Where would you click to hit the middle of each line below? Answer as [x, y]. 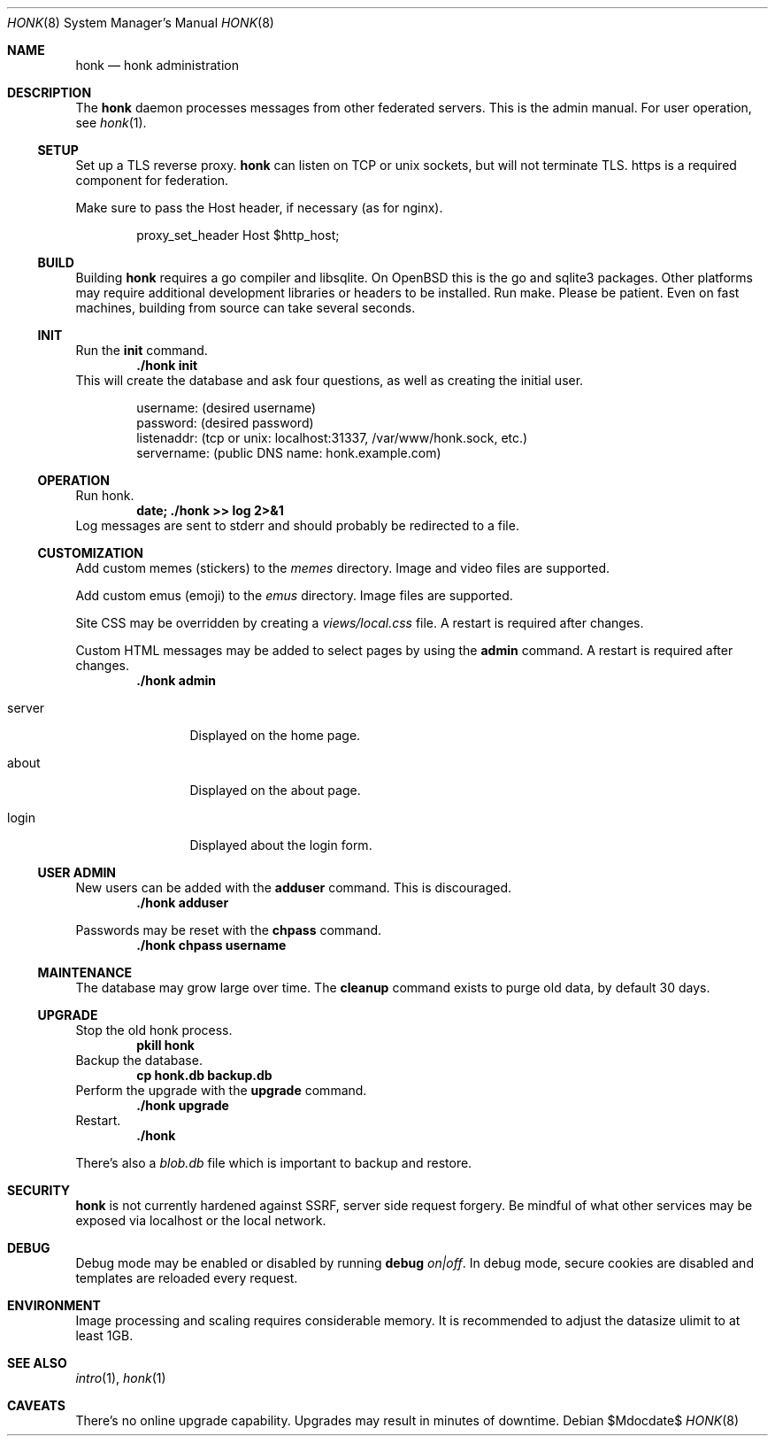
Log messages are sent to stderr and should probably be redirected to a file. [297, 525]
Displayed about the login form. [281, 845]
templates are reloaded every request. [187, 1278]
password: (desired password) [225, 423]
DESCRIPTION [50, 93]
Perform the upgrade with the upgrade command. [221, 1090]
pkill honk [165, 1045]
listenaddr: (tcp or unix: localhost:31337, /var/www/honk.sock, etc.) [332, 438]
